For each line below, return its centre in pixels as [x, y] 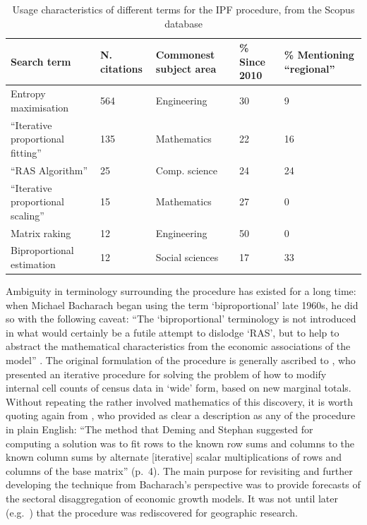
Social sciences [187, 257]
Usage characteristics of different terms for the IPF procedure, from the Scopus [183, 9]
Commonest [185, 54]
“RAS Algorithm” [49, 170]
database [183, 23]
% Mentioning [319, 54]
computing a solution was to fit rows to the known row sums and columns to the [180, 443]
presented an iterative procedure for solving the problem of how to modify [166, 374]
